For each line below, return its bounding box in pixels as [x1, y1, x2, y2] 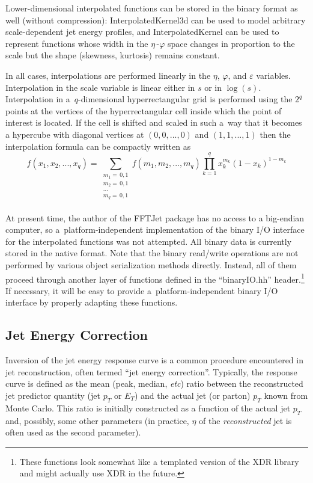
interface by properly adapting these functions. [5, 296, 178, 309]
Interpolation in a [5, 93, 70, 105]
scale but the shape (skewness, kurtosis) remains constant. [5, 49, 220, 61]
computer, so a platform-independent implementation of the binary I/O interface [5, 223, 305, 236]
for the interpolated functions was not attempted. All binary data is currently [5, 235, 292, 247]
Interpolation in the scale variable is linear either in [5, 81, 195, 93]
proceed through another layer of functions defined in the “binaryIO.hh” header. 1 [5, 271, 305, 285]
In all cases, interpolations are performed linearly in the [5, 69, 211, 81]
